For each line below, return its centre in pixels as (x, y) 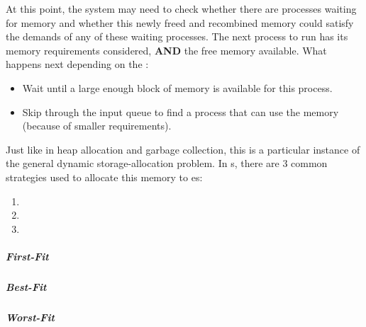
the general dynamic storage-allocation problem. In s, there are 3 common (167, 163)
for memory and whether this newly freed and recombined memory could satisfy (180, 22)
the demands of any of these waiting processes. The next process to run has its (177, 36)
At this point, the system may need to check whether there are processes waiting (181, 8)
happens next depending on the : (77, 64)
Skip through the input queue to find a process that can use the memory (181, 111)
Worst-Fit (30, 317)
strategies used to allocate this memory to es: (104, 177)
